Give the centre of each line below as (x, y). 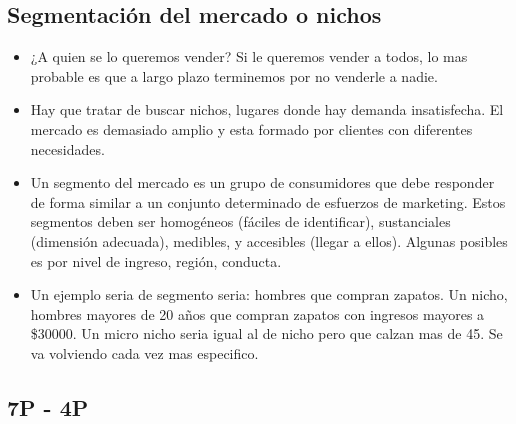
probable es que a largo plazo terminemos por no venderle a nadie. (234, 75)
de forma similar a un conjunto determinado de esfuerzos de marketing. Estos (268, 201)
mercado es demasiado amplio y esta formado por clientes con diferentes (251, 128)
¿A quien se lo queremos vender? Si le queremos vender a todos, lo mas (249, 56)
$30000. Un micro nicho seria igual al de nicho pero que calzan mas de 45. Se (266, 333)
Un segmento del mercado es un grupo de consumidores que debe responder (262, 182)
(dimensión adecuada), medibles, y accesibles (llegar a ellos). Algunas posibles (269, 240)
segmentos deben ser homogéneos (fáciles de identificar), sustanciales (240, 221)
